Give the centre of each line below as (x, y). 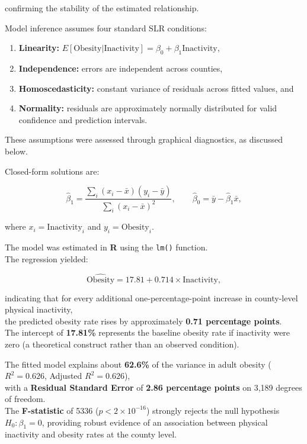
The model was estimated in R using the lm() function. (106, 247)
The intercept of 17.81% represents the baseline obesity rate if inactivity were (148, 332)
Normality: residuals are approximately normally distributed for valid (148, 108)
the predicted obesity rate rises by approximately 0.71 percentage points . (143, 321)
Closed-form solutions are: (52, 171)
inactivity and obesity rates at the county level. (91, 434)
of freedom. (25, 399)
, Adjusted (63, 376)
